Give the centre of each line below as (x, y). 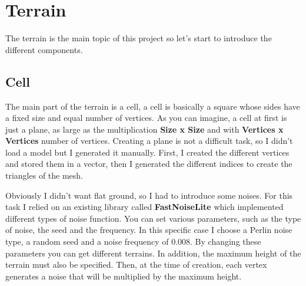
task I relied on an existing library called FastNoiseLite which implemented (144, 207)
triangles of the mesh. (44, 175)
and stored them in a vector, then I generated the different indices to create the (149, 164)
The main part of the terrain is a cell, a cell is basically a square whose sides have (153, 106)
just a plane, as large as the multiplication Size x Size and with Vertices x (144, 129)
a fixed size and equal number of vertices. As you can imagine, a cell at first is (146, 118)
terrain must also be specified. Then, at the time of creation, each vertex (136, 264)
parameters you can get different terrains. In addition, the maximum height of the (153, 253)
